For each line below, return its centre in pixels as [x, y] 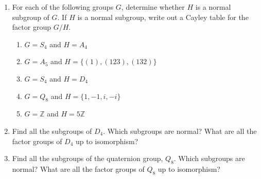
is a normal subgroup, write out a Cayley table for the [163, 17]
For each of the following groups [63, 7]
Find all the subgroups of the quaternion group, [88, 158]
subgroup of [31, 17]
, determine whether [153, 7]
